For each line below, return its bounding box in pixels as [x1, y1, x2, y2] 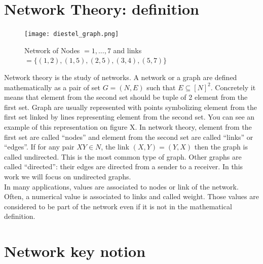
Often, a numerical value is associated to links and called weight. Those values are [4, 191, 259, 202]
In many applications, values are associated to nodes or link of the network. [4, 181, 239, 192]
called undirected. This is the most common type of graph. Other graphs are [4, 151, 242, 162]
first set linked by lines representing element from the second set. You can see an [4, 111, 255, 122]
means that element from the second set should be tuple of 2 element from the [4, 92, 248, 102]
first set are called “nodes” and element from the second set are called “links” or [4, 131, 253, 142]
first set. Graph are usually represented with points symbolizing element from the [4, 101, 257, 112]
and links [113, 45, 142, 55]
